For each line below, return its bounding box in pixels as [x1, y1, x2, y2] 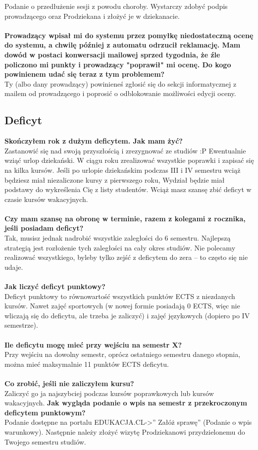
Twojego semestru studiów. [4, 436, 86, 447]
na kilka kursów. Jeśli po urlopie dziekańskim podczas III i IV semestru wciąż [4, 164, 241, 175]
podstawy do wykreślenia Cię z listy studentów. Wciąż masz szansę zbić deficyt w [4, 184, 252, 195]
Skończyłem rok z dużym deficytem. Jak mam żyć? [4, 136, 183, 146]
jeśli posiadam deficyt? [4, 223, 84, 233]
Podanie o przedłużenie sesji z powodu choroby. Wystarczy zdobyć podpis [4, 1, 228, 11]
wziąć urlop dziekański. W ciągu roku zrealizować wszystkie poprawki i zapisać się [4, 155, 254, 165]
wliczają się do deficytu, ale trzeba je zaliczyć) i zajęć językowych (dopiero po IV [4, 310, 250, 320]
